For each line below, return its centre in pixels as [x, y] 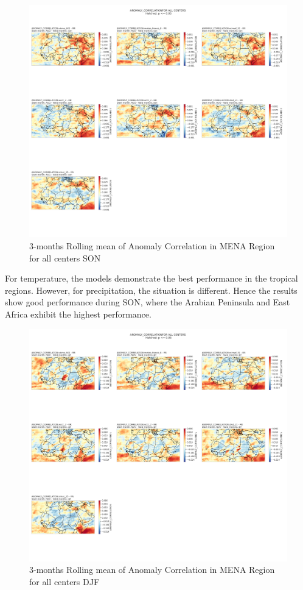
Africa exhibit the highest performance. [78, 314]
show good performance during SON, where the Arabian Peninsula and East [148, 302]
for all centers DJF [64, 582]
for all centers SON [65, 258]
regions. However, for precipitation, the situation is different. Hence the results [151, 290]
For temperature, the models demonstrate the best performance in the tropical [151, 278]
